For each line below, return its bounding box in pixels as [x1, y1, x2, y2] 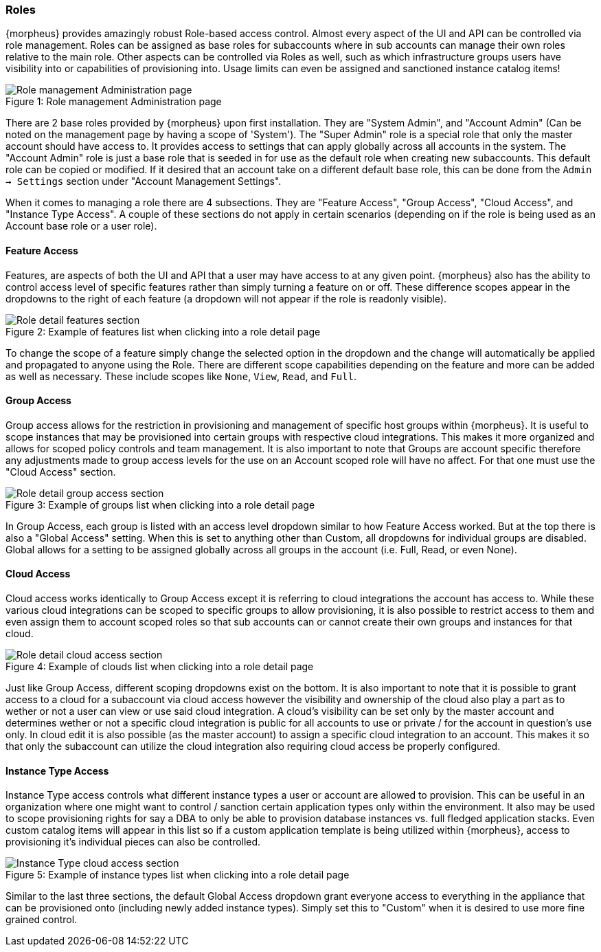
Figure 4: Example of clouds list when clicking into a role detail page [5, 661, 314, 673]
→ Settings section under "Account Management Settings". [5, 175, 282, 188]
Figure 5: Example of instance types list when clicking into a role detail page [5, 869, 350, 881]
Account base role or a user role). [5, 220, 157, 232]
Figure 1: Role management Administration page [5, 96, 222, 108]
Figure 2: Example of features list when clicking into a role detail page [5, 325, 321, 337]
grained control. [5, 914, 78, 926]
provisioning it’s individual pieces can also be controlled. [5, 836, 261, 848]
